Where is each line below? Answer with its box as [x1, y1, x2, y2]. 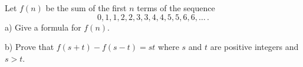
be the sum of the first [45, 2, 127, 14]
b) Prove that [5, 41, 54, 53]
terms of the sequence [137, 2, 215, 14]
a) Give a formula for [5, 21, 81, 33]
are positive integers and [210, 41, 299, 53]
